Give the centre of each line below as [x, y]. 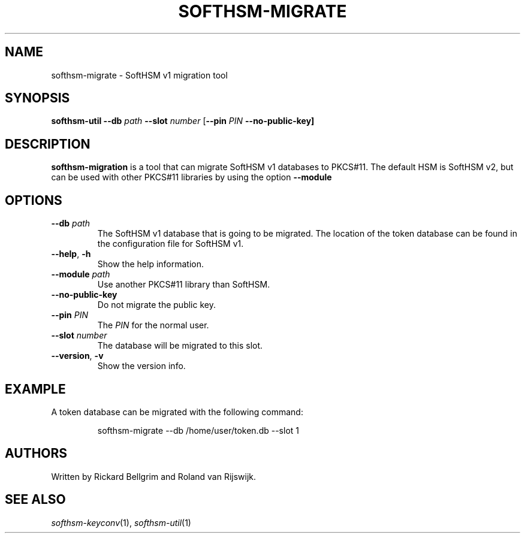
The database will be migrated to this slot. [180, 346]
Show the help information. [151, 264]
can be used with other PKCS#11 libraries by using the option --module [191, 177]
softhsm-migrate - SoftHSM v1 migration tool [139, 75]
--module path [81, 274]
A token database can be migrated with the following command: [177, 412]
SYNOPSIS [37, 98]
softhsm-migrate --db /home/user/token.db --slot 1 [198, 430]
